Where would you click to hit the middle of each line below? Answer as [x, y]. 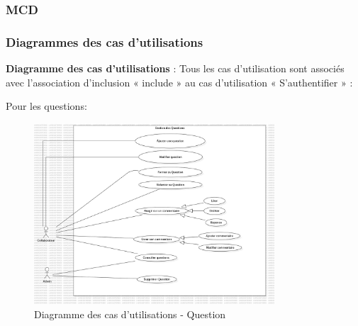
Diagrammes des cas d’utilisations [105, 41]
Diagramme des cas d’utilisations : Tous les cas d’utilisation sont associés [175, 68]
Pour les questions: [46, 106]
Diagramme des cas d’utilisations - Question [130, 314]
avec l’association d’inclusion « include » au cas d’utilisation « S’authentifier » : [179, 82]
